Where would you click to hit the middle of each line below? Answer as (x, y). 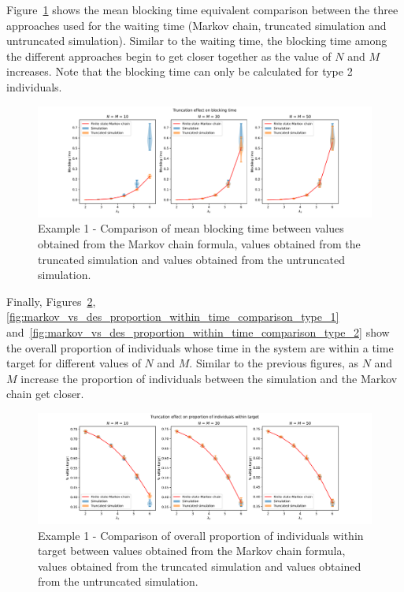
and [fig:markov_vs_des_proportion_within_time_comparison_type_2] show (198, 331)
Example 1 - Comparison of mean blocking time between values (191, 228)
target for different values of (74, 363)
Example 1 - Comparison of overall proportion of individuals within (201, 535)
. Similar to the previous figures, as (274, 363)
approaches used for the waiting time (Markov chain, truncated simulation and (196, 25)
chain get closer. (45, 394)
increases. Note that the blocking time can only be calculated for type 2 (180, 71)
